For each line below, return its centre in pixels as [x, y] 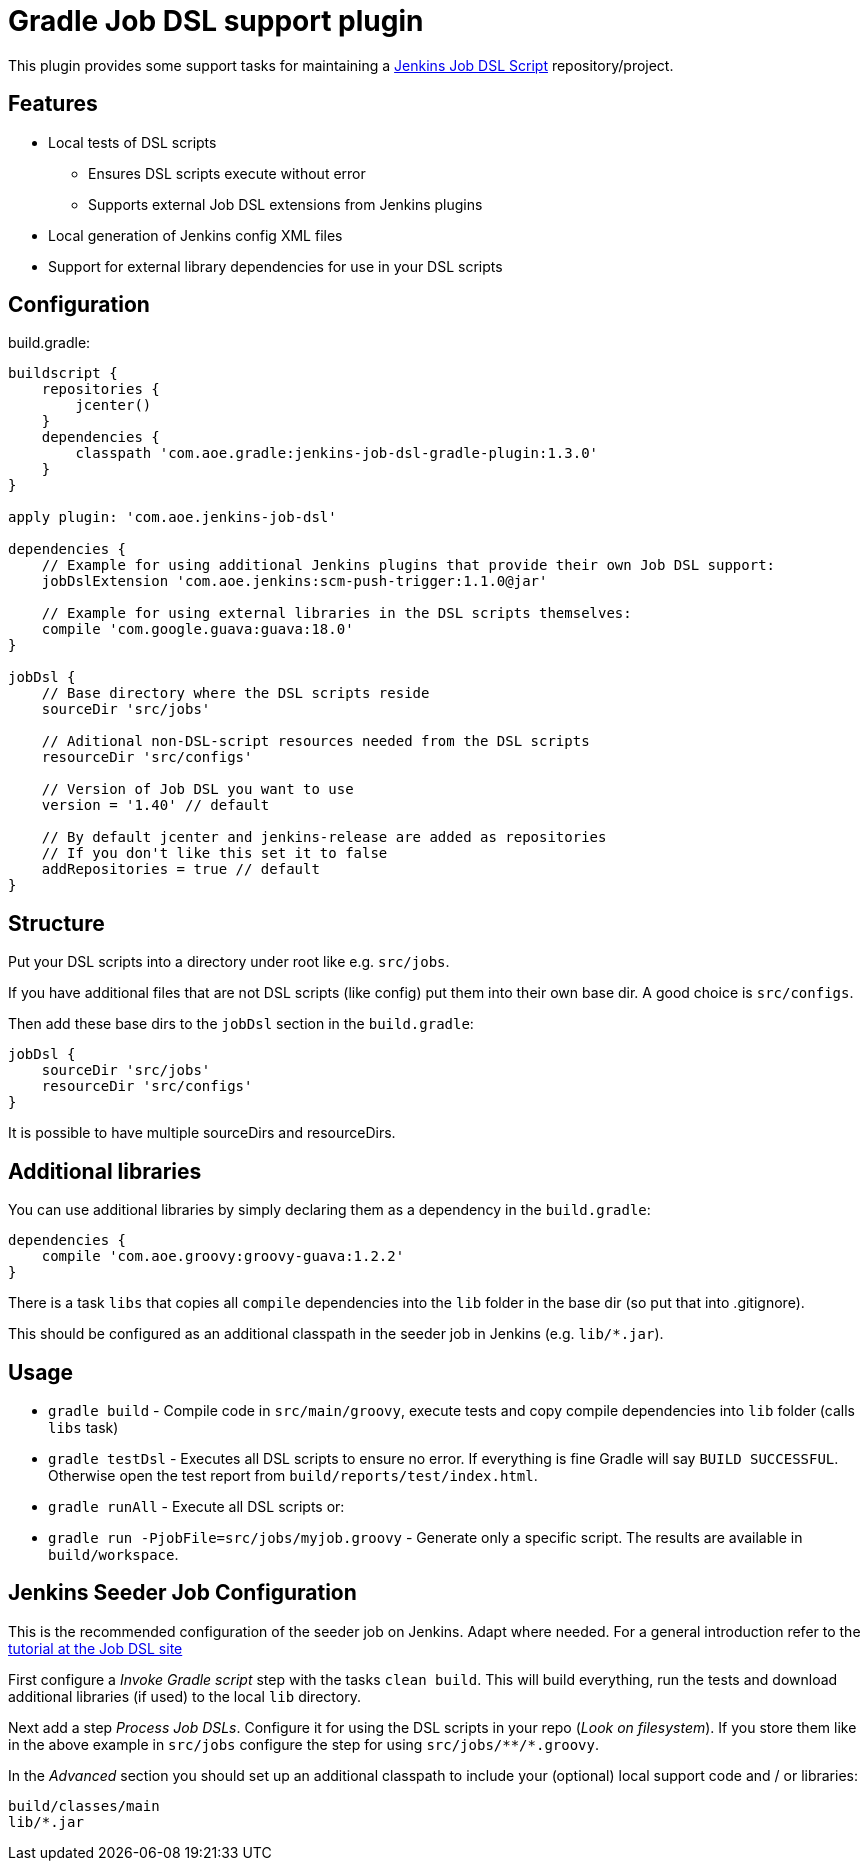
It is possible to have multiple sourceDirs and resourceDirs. [202, 1133]
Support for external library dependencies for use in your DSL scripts [275, 266]
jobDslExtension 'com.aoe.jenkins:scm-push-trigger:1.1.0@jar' [294, 581]
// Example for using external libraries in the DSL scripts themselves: [336, 613]
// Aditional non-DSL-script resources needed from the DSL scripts [315, 741]
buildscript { [63, 373]
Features [53, 104]
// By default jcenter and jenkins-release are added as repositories [324, 837]
